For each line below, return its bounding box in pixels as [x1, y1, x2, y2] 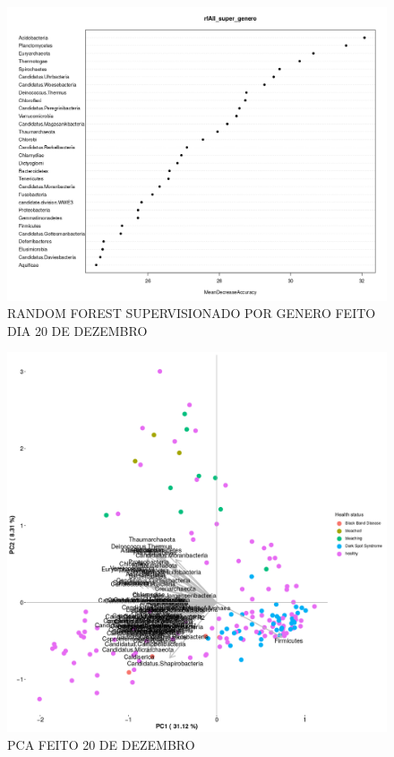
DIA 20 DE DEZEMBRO [7, 321, 148, 340]
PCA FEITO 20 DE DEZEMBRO [7, 735, 195, 753]
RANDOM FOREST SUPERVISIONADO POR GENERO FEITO [7, 304, 376, 323]
